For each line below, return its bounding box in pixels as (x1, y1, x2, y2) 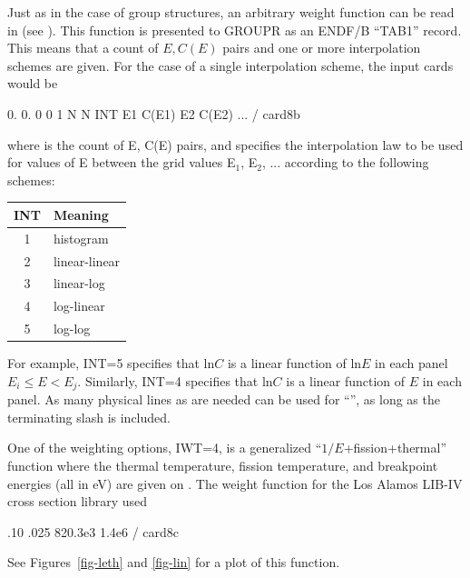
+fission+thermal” (343, 438, 447, 457)
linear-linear (53, 251, 121, 270)
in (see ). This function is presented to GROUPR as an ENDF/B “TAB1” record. (7, 20, 462, 39)
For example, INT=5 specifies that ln (7, 354, 215, 373)
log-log (53, 319, 91, 338)
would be (7, 74, 58, 93)
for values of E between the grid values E (7, 153, 236, 172)
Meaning (53, 204, 109, 224)
